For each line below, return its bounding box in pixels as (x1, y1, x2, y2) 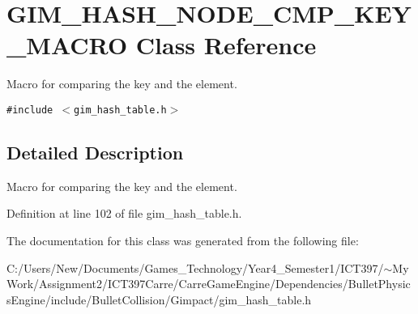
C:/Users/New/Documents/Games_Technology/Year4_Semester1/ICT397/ (6, 259, 384, 276)
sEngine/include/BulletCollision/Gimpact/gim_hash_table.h (6, 291, 312, 308)
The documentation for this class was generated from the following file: (6, 231, 359, 248)
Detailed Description (6, 139, 184, 164)
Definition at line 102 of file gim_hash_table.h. (6, 205, 242, 222)
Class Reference (135, 28, 317, 62)
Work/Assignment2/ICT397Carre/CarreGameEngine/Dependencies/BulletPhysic (6, 275, 411, 292)
